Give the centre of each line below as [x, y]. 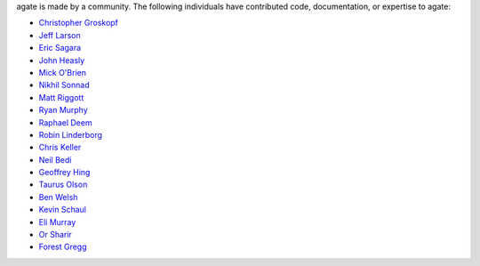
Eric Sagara [60, 48]
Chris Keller [60, 148]
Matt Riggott [61, 97]
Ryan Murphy [63, 110]
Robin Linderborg [70, 134]
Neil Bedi [55, 159]
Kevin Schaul [62, 210]
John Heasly [62, 60]
